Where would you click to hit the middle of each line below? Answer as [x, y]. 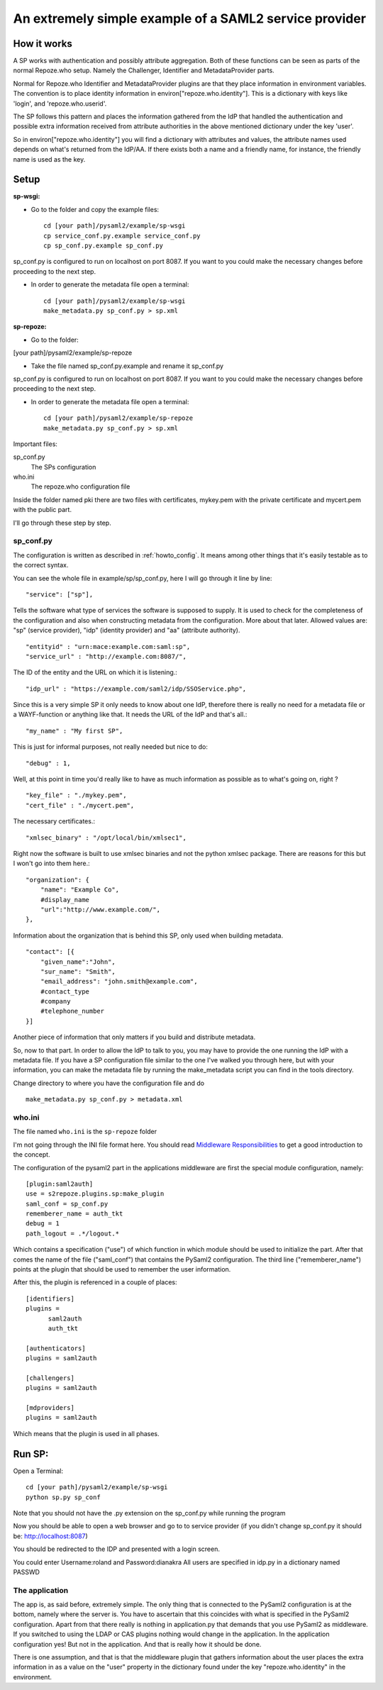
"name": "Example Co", [80, 890]
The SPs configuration [63, 467]
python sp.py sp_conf [63, 1497]
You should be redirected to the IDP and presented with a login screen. [116, 1549]
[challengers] [50, 1378]
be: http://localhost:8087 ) [50, 1536]
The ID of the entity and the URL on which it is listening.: [95, 672]
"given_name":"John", [78, 962]
